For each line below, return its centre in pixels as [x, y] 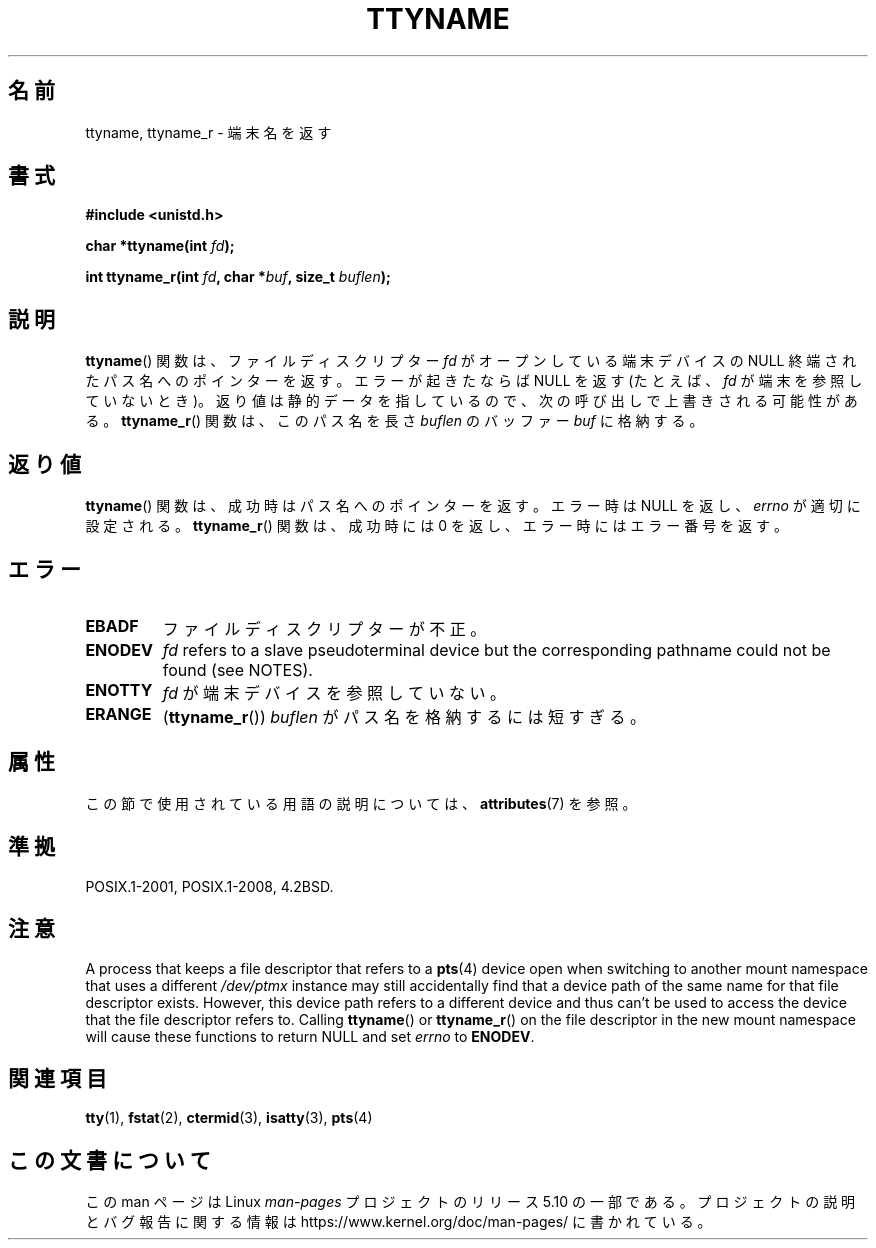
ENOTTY [119, 689]
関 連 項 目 [57, 1078]
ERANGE [118, 713]
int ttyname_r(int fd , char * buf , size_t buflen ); [238, 277]
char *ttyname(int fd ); [160, 246]
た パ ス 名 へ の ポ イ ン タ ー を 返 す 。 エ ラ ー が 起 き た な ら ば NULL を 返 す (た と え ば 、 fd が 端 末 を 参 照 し [474, 381]
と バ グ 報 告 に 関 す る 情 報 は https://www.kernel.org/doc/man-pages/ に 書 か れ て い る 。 [398, 1222]
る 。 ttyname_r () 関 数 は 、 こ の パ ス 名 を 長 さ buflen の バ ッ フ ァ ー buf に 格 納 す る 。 [394, 421]
